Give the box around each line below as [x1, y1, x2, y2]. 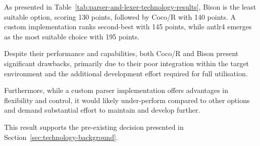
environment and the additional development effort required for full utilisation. [4, 68, 248, 78]
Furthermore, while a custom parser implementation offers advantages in [4, 85, 229, 95]
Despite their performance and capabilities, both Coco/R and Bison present [4, 48, 239, 59]
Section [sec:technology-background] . [4, 131, 118, 142]
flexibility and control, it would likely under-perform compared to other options [4, 94, 250, 105]
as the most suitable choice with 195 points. [4, 31, 140, 41]
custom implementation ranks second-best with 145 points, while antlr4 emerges [4, 21, 252, 32]
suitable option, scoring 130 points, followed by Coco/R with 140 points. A [4, 11, 236, 22]
